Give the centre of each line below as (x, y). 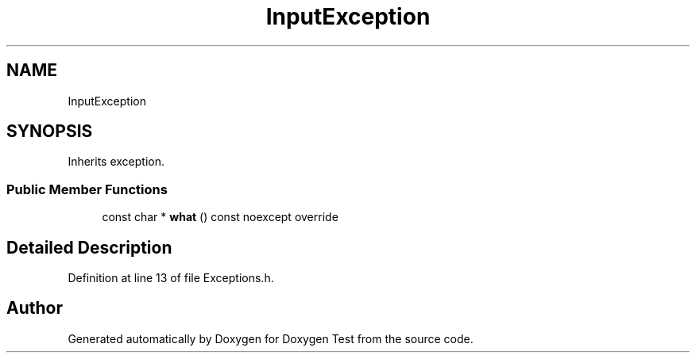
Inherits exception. (116, 162)
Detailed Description (89, 247)
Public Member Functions (87, 189)
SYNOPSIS (50, 132)
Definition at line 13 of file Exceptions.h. (171, 278)
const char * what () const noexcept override (220, 217)
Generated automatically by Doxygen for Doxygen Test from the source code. (271, 338)
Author (35, 308)
